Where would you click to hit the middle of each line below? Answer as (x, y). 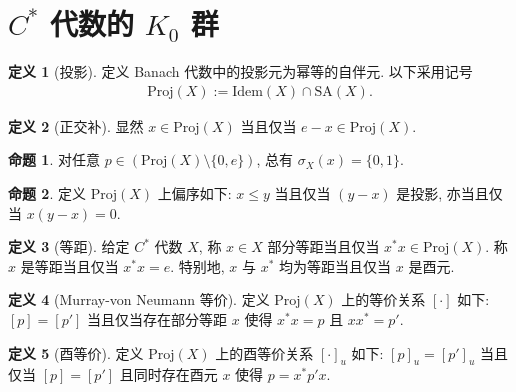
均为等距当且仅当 (335, 265)
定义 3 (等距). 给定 (69, 246)
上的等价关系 (383, 299)
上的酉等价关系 (264, 352)
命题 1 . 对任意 (54, 159)
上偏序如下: (194, 192)
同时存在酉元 (175, 374)
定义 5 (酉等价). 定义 (76, 352)
